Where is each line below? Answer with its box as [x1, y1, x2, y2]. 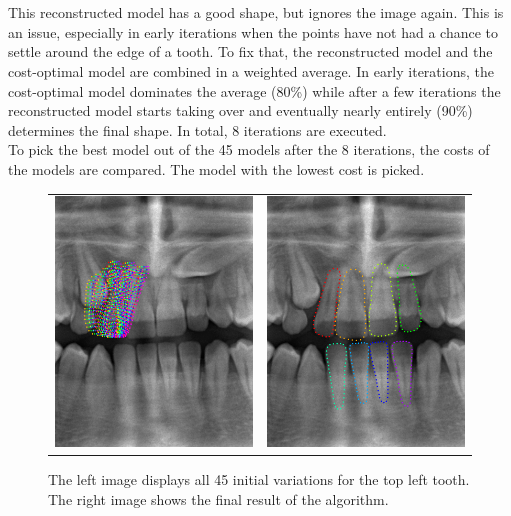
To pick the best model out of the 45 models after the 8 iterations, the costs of [8, 139, 490, 160]
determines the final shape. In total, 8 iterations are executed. [8, 119, 387, 140]
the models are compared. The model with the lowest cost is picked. [8, 158, 425, 179]
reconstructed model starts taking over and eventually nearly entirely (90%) [8, 100, 473, 121]
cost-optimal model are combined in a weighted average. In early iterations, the [8, 60, 494, 81]
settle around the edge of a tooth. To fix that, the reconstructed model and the [8, 41, 493, 62]
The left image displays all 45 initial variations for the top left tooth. [48, 469, 470, 490]
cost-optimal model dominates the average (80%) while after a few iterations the [8, 80, 501, 101]
